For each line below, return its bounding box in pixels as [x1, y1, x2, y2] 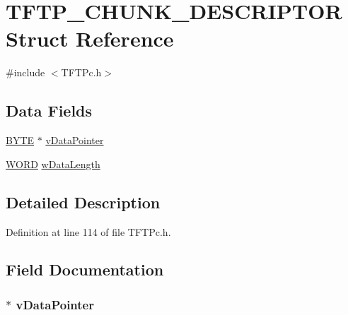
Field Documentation [6, 258, 164, 280]
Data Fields [6, 100, 93, 121]
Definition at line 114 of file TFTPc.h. [6, 224, 171, 239]
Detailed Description [6, 191, 161, 213]
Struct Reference [6, 24, 174, 53]
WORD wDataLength [6, 156, 100, 171]
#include [6, 65, 45, 80]
